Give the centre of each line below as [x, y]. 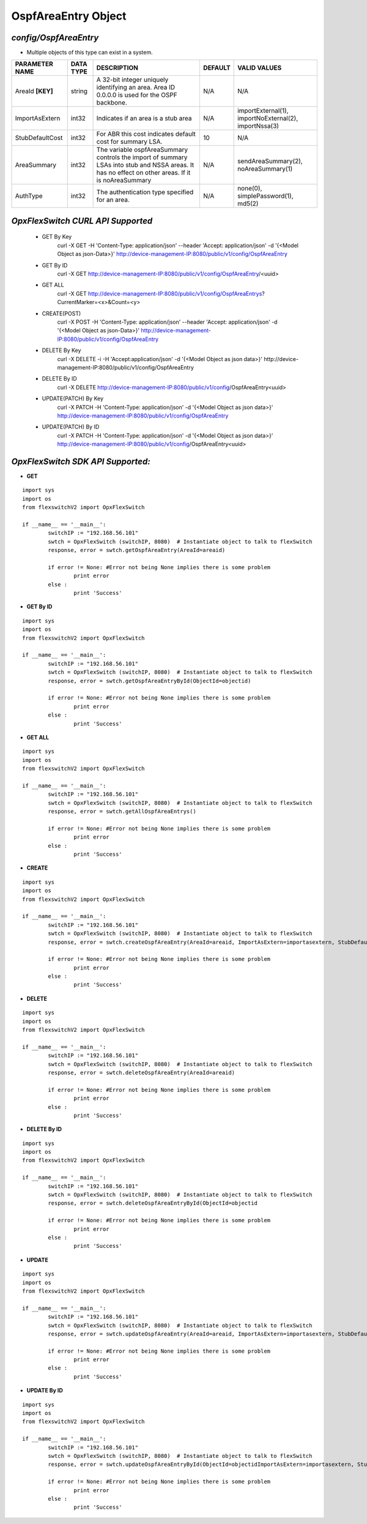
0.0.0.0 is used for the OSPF [137, 95]
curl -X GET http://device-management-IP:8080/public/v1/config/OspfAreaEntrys [160, 293]
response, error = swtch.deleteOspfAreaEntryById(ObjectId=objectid [153, 1203]
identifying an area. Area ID [136, 88]
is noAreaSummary [124, 181]
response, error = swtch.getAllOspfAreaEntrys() [122, 812]
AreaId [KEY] [34, 91]
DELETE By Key [61, 350]
